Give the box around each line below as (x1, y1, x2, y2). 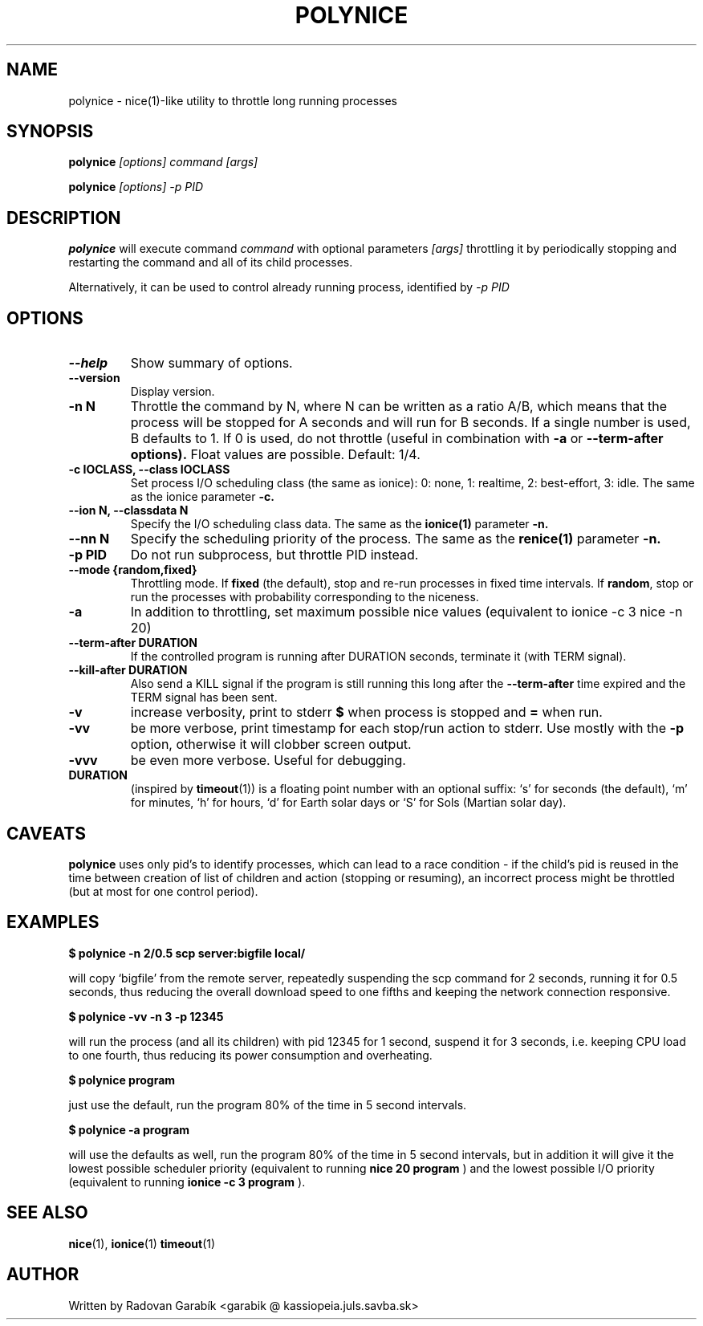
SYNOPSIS (6, 121, 94, 142)
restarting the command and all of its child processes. (68, 255, 353, 270)
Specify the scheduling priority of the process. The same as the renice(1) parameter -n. (130, 531, 661, 547)
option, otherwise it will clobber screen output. (130, 736, 412, 753)
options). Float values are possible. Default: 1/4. (130, 446, 421, 463)
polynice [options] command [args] (68, 155, 258, 169)
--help (68, 355, 108, 372)
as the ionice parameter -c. (130, 490, 274, 504)
